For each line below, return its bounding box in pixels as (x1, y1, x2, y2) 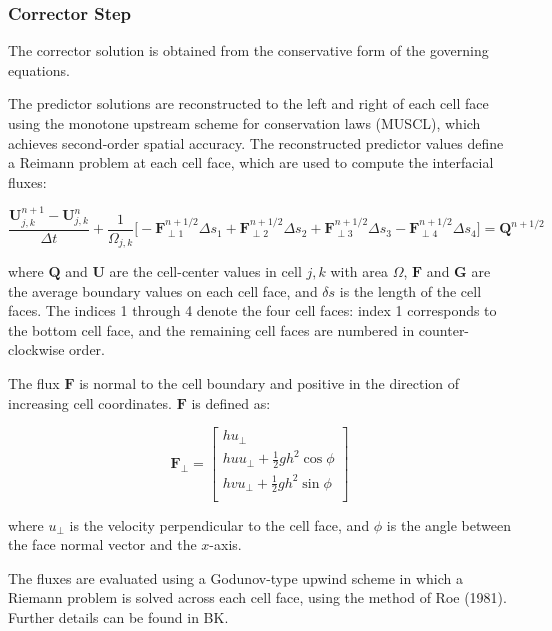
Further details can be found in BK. (8, 606, 229, 627)
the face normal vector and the (8, 534, 197, 555)
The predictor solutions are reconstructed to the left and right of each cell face (8, 93, 489, 114)
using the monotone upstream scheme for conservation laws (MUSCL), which (8, 113, 481, 133)
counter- (418, 319, 470, 340)
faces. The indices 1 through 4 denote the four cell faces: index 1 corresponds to (8, 300, 497, 321)
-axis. (209, 534, 242, 555)
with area (330, 261, 389, 282)
